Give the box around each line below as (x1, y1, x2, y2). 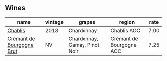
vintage (45, 18, 64, 25)
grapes (79, 18, 96, 25)
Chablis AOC (110, 27, 141, 34)
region (119, 18, 135, 25)
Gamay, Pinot (68, 41, 100, 48)
